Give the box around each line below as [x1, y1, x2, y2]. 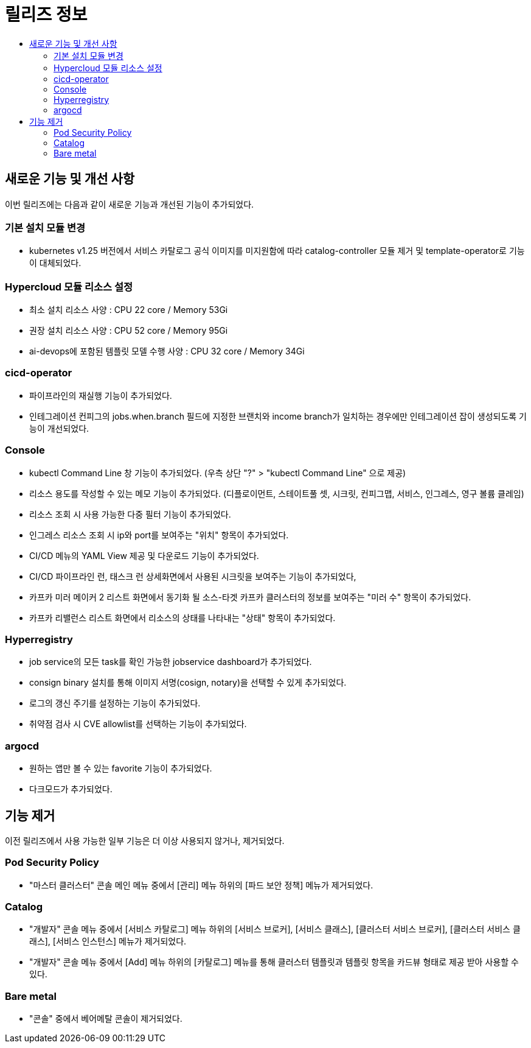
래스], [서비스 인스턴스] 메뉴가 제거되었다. [29, 936, 187, 947]
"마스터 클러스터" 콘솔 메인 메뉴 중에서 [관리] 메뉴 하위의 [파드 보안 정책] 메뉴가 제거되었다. [29, 879, 373, 890]
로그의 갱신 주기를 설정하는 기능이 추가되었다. [29, 698, 201, 709]
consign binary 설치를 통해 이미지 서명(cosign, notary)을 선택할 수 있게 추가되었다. [29, 677, 347, 688]
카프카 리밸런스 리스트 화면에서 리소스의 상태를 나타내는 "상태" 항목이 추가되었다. [29, 612, 336, 623]
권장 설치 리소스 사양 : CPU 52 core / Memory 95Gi [29, 325, 228, 336]
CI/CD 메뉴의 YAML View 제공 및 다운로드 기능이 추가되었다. [29, 550, 259, 561]
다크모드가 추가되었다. [29, 784, 113, 795]
